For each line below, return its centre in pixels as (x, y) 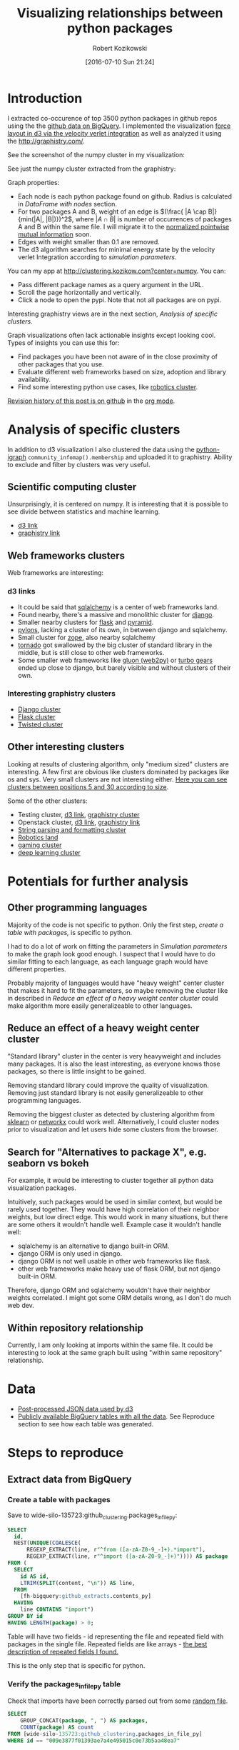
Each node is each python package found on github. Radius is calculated (125, 196)
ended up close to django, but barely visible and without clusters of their (124, 667)
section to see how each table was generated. (86, 1424)
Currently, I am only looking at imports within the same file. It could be (110, 1345)
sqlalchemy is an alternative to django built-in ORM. (93, 1246)
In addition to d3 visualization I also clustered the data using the (101, 449)
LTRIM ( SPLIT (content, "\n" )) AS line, (78, 1583)
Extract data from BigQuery (70, 1479)
